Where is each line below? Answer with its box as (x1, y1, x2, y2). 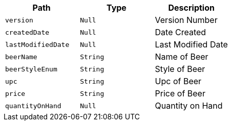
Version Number (155, 15, 218, 25)
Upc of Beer (155, 76, 202, 86)
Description (168, 3, 215, 13)
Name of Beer (155, 52, 208, 62)
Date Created (155, 27, 206, 37)
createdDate (5, 28, 50, 36)
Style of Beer (155, 64, 205, 74)
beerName (5, 53, 37, 61)
